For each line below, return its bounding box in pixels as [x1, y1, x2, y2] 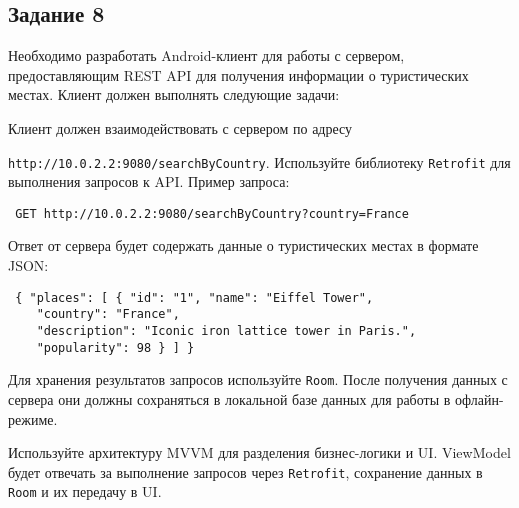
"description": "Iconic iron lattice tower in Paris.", [36, 323, 417, 338]
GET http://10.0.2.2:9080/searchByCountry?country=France [15, 206, 409, 221]
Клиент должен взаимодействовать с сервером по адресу [8, 117, 353, 138]
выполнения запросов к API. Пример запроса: [8, 171, 290, 192]
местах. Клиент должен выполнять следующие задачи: [8, 84, 340, 105]
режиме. [8, 408, 58, 429]
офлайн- [455, 388, 504, 409]
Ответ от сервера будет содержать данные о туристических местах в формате [8, 235, 479, 256]
